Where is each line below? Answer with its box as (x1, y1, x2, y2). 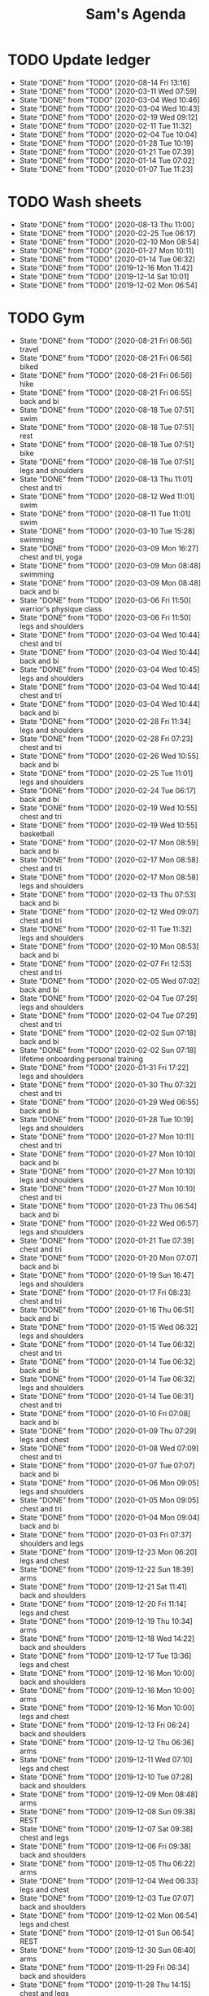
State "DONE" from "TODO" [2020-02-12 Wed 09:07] (19, 906, 199, 916)
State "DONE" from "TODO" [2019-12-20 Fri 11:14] (19, 1599, 187, 1608)
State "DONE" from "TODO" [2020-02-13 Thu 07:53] (19, 889, 197, 899)
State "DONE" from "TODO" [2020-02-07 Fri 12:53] (19, 959, 192, 968)
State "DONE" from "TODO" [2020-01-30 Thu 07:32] (19, 1080, 197, 1090)
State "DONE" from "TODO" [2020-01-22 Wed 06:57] (19, 1218, 198, 1228)
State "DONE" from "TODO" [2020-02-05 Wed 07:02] (19, 976, 200, 985)
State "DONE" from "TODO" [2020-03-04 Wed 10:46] (19, 94, 200, 104)
